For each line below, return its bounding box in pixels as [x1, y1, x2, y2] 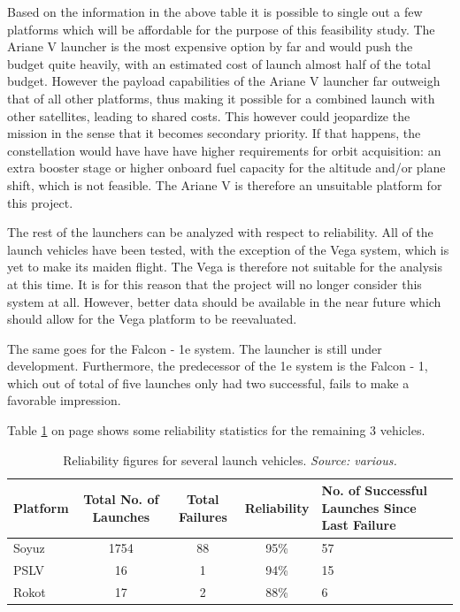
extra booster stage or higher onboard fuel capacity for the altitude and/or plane [7, 158, 446, 177]
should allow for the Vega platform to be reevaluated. [7, 310, 297, 328]
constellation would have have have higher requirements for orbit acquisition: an [7, 141, 441, 159]
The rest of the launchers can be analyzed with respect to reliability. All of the [7, 223, 433, 241]
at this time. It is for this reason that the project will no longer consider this [7, 274, 422, 293]
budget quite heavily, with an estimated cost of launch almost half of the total [7, 54, 431, 73]
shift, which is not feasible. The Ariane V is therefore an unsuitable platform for [7, 175, 442, 194]
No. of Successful [321, 481, 427, 500]
